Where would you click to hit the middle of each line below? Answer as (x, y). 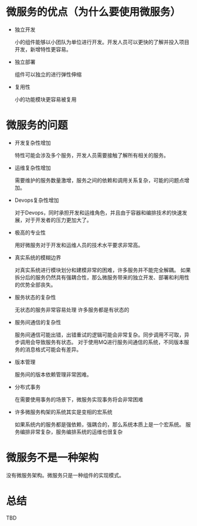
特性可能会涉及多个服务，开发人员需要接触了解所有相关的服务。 (91, 155)
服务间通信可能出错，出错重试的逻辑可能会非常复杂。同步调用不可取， (99, 334)
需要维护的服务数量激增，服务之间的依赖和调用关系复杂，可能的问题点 (99, 180)
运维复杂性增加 (33, 168)
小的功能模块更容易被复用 (45, 99)
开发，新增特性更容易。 (43, 49)
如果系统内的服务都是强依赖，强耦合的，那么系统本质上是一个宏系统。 (99, 424)
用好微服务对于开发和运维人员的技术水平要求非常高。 (79, 245)
